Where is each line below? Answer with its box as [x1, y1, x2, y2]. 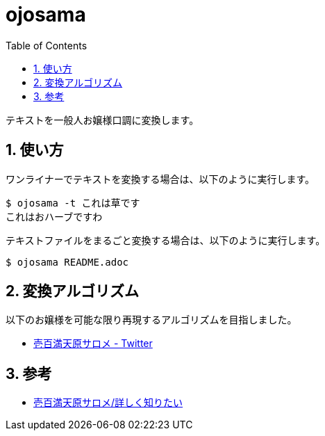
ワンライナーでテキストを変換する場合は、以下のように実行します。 [6, 172, 315, 185]
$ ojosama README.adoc [6, 256, 129, 268]
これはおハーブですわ [6, 211, 103, 223]
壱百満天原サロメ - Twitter [33, 337, 153, 350]
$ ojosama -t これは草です [6, 197, 140, 209]
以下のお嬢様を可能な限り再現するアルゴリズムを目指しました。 [6, 314, 297, 326]
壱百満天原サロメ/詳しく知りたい [33, 396, 183, 409]
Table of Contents [6, 39, 87, 51]
